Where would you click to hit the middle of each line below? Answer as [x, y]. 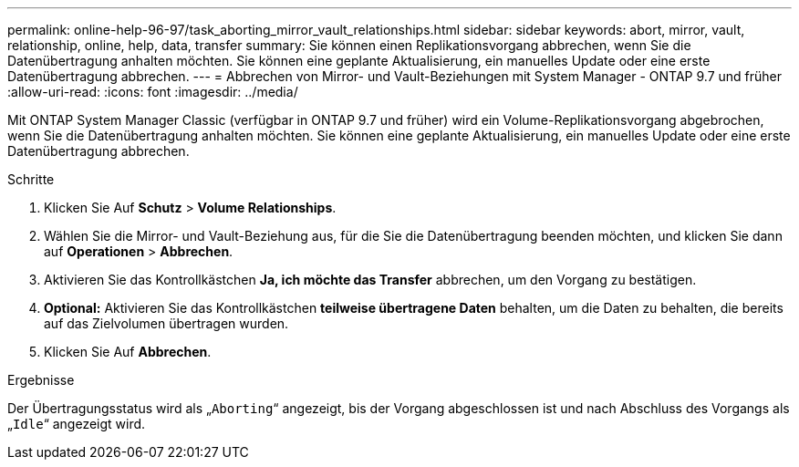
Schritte [31, 179]
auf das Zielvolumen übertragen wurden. [166, 323]
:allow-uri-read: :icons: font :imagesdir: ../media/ [153, 92]
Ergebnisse [41, 380]
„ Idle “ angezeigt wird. [77, 424]
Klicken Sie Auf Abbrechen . [128, 352]
